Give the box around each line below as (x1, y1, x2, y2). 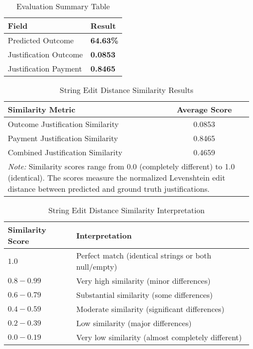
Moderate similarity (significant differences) (76, 303, 225, 314)
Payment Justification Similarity (8, 132, 118, 144)
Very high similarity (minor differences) (76, 275, 211, 286)
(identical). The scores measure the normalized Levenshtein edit (8, 172, 225, 183)
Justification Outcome (8, 49, 83, 60)
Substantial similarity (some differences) (76, 289, 213, 300)
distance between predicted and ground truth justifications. (8, 183, 210, 194)
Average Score (177, 104, 232, 115)
